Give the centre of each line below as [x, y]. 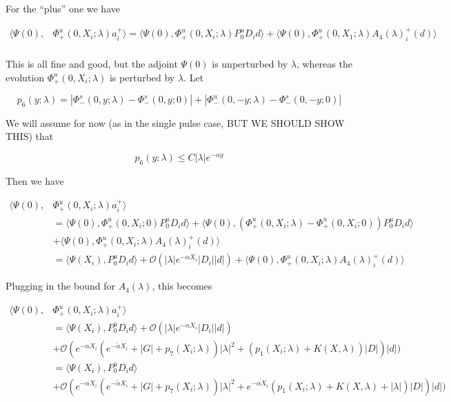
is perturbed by [142, 77]
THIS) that [30, 136]
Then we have [35, 180]
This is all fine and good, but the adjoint [92, 63]
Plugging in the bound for [60, 286]
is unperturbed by [250, 63]
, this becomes [182, 286]
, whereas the [324, 63]
